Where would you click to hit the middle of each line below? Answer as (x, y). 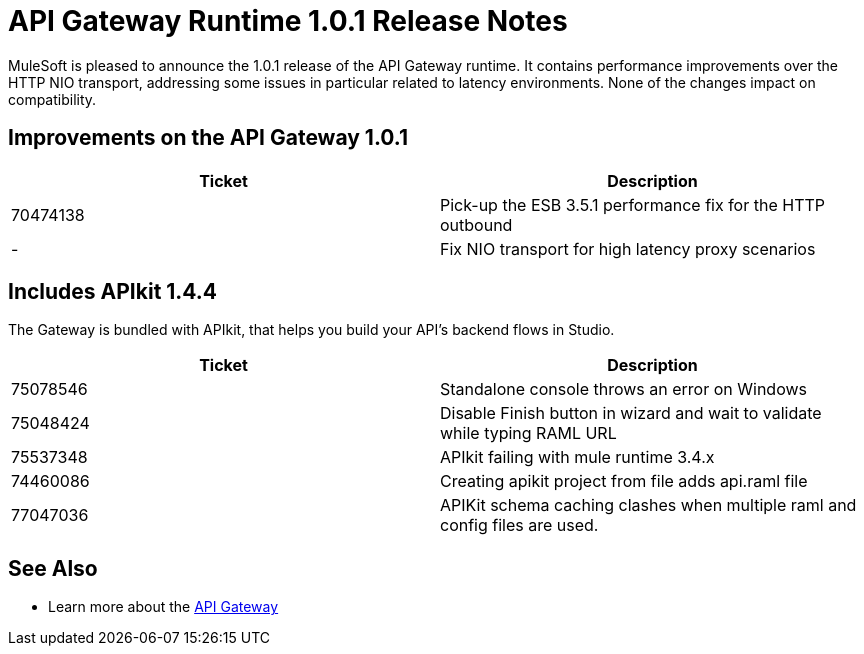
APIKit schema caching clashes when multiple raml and (648, 505)
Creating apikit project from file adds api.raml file (624, 481)
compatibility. (52, 99)
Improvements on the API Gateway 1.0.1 (208, 138)
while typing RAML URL (528, 433)
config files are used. (519, 525)
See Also (53, 568)
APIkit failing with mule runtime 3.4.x (577, 457)
